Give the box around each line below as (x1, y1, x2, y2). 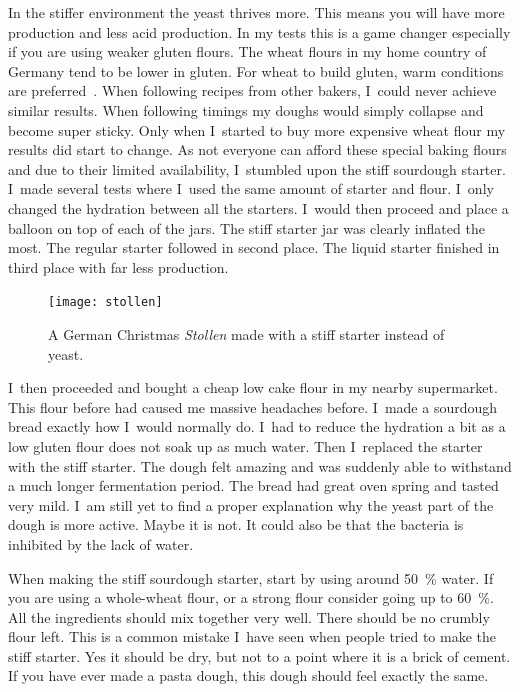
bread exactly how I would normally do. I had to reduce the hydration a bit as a (8, 416, 506, 437)
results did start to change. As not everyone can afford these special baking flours (8, 139, 507, 160)
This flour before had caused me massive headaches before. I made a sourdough (8, 396, 498, 417)
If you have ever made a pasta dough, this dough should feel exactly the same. (8, 665, 489, 686)
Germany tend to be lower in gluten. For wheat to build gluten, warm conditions (8, 60, 504, 81)
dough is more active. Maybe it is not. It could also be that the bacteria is (8, 514, 464, 535)
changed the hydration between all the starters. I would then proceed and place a (8, 197, 509, 218)
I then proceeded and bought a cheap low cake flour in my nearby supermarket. (8, 377, 498, 398)
